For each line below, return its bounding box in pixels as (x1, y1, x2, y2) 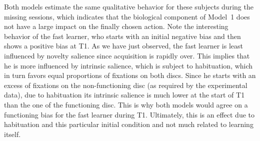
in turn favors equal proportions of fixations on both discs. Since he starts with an (4, 70, 256, 80)
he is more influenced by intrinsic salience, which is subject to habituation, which (4, 60, 253, 70)
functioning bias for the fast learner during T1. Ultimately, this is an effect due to (4, 109, 254, 119)
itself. (4, 128, 21, 139)
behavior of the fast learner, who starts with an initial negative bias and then (4, 30, 241, 41)
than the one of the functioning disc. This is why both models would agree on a (4, 99, 248, 109)
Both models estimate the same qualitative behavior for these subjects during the (4, 1, 253, 11)
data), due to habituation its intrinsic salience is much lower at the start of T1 (4, 89, 245, 100)
